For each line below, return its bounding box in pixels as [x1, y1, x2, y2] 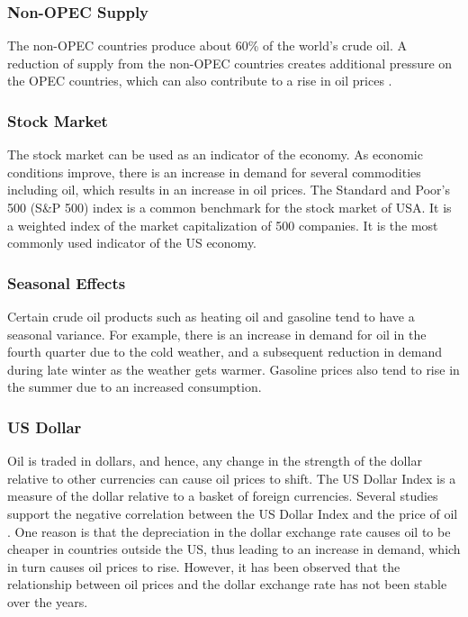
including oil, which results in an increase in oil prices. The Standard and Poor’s [7, 180, 450, 199]
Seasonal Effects [7, 271, 126, 294]
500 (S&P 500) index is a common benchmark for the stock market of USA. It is [7, 198, 452, 216]
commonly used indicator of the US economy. [7, 233, 257, 252]
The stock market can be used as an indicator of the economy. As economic [7, 145, 423, 164]
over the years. [7, 592, 88, 611]
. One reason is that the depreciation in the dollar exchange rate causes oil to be [7, 522, 451, 540]
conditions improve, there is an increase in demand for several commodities [7, 162, 421, 181]
